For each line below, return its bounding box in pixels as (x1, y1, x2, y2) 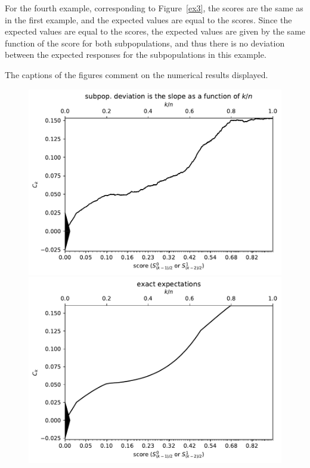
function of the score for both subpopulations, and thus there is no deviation (5, 36, 285, 49)
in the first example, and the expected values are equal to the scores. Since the (5, 13, 292, 26)
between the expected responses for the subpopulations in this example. (5, 48, 266, 61)
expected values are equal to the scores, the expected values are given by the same (5, 25, 306, 38)
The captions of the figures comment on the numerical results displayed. (5, 68, 268, 80)
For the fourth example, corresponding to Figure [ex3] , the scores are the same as (5, 2, 303, 14)
